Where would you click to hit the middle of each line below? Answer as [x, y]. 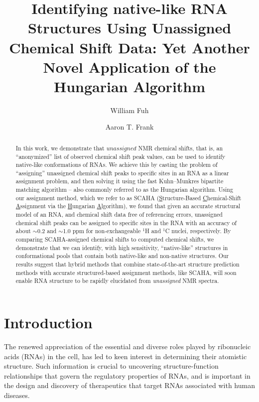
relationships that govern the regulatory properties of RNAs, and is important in [127, 375]
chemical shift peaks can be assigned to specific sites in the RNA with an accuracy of [126, 222]
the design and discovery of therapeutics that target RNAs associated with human [129, 385]
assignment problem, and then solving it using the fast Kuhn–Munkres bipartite [120, 181]
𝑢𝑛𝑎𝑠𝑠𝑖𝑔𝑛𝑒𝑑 [121, 148]
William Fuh [129, 110]
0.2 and [47, 231]
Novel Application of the [129, 67]
